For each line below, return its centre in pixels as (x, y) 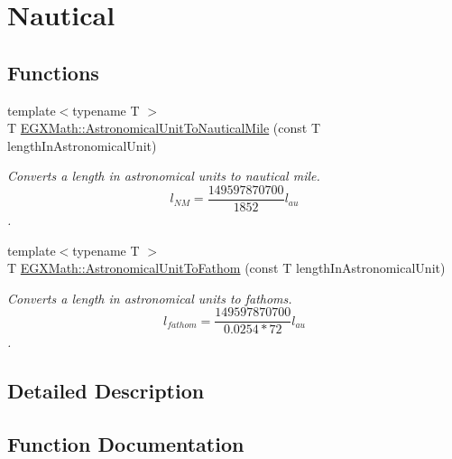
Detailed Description (106, 391)
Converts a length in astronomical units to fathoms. (150, 298)
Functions (53, 72)
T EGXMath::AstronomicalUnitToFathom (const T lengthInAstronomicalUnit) (226, 268)
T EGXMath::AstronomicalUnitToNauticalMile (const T (164, 128)
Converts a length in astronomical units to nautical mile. (164, 176)
